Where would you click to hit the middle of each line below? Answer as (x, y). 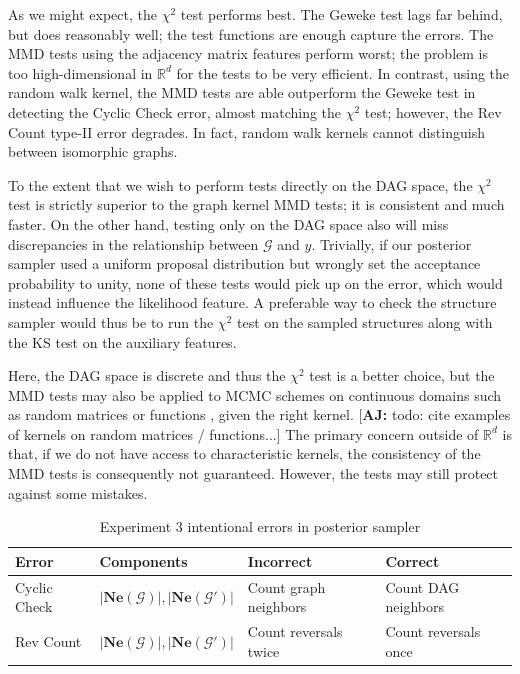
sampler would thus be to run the (111, 321)
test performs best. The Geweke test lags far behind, (341, 14)
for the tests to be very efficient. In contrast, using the (343, 72)
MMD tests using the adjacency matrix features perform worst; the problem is (248, 53)
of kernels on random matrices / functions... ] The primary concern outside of (243, 433)
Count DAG (422, 586)
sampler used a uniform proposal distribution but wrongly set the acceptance (244, 263)
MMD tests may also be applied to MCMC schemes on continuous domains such (255, 394)
